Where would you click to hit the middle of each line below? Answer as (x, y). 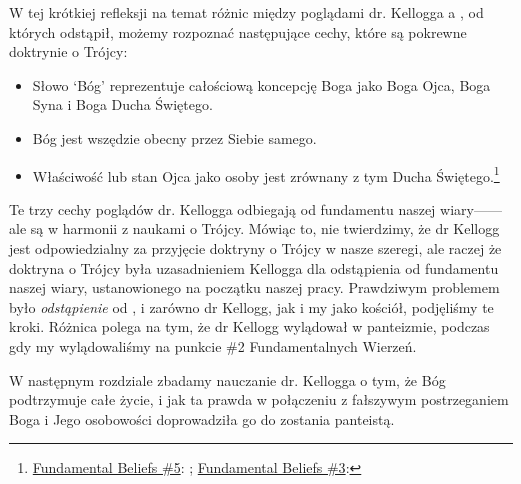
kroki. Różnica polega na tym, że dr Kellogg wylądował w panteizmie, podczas (249, 326)
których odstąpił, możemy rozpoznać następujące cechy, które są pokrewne (238, 31)
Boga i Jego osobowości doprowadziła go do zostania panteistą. (202, 418)
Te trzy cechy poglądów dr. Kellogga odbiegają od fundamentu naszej (222, 208)
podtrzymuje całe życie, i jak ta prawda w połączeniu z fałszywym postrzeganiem (259, 399)
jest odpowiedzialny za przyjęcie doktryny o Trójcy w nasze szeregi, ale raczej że (255, 248)
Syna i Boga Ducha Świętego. (122, 104)
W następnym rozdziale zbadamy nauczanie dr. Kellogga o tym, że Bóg (227, 379)
